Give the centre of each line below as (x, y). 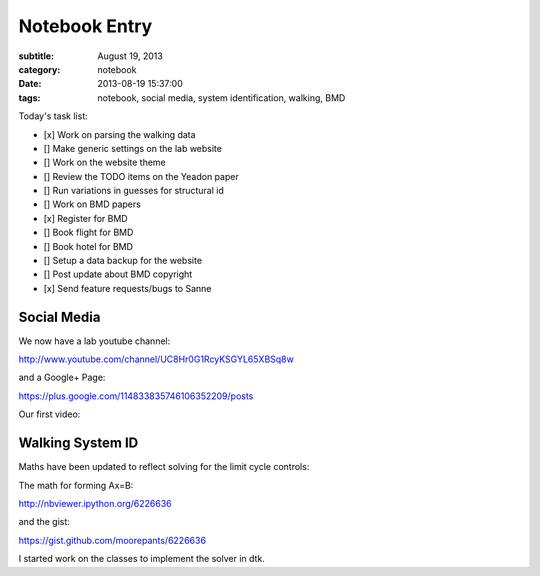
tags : (29, 97)
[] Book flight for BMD (88, 232)
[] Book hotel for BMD (88, 246)
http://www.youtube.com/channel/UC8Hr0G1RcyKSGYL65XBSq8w (156, 359)
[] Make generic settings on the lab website (132, 148)
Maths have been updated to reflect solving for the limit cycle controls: (164, 467)
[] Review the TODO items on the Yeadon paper (141, 176)
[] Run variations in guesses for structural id (133, 191)
